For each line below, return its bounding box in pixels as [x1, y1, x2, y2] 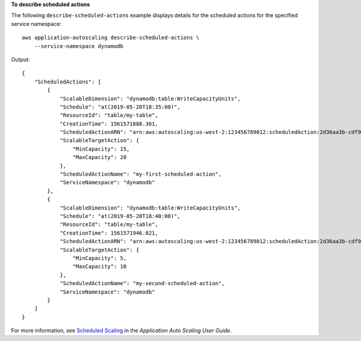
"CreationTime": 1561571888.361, [60, 120, 159, 127]
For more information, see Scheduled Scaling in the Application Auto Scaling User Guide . [11, 327, 232, 334]
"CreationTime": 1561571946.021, [60, 229, 159, 237]
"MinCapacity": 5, [72, 255, 127, 261]
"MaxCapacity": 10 [72, 263, 127, 270]
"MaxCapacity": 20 [72, 154, 127, 161]
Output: [11, 56, 30, 63]
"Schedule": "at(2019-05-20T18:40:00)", [60, 213, 180, 219]
